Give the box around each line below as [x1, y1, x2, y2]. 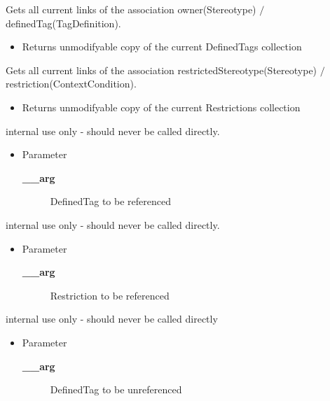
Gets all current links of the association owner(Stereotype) [6, 2, 256, 16]
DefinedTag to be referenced [50, 194, 171, 209]
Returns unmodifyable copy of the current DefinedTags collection [22, 39, 302, 54]
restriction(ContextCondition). [6, 76, 137, 91]
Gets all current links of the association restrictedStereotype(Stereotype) [6, 62, 317, 77]
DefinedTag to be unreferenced [50, 382, 182, 397]
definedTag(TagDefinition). [6, 15, 121, 30]
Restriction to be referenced [50, 288, 170, 302]
